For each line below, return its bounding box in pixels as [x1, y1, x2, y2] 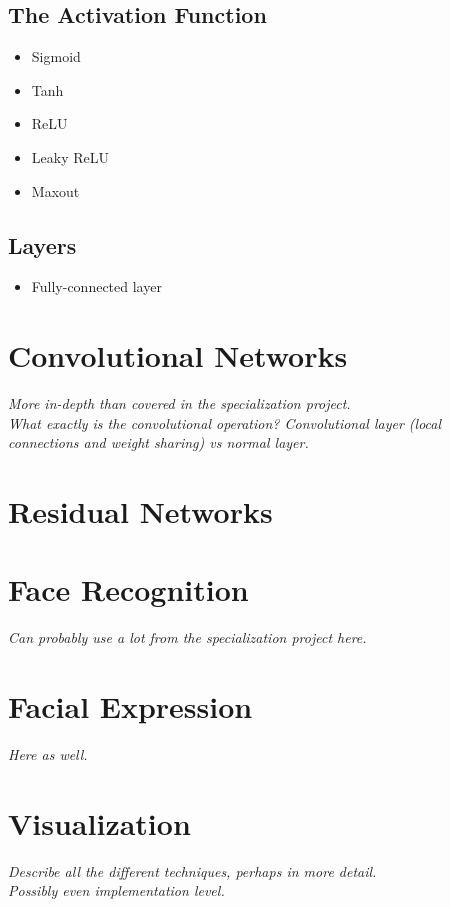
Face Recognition [8, 569, 249, 610]
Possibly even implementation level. [8, 880, 225, 901]
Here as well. [8, 744, 88, 765]
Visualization [8, 802, 191, 843]
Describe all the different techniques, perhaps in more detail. [8, 860, 377, 881]
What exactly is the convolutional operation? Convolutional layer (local [8, 412, 442, 433]
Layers [8, 229, 77, 260]
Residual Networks [8, 491, 273, 532]
